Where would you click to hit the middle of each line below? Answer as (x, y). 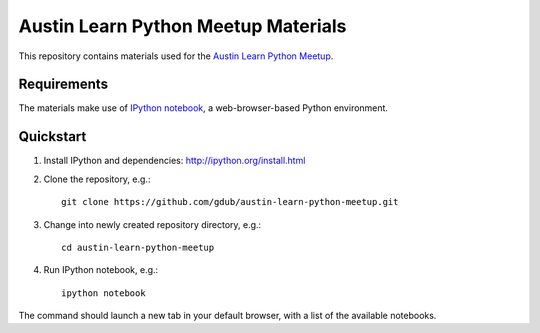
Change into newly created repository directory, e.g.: (152, 224)
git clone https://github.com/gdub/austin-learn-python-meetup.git (230, 202)
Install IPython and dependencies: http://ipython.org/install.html (174, 161)
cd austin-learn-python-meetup (138, 247)
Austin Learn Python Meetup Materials (182, 26)
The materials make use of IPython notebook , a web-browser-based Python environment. (203, 108)
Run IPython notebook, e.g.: (101, 270)
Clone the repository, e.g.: (97, 179)
